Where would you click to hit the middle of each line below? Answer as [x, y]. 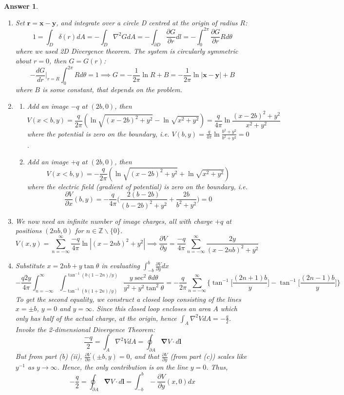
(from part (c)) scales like [209, 356]
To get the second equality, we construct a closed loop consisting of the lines [128, 299]
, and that [144, 356]
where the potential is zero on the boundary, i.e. [98, 133]
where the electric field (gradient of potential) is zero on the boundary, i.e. [137, 186]
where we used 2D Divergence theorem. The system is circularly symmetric [127, 51]
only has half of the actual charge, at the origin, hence [96, 318]
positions [29, 230]
